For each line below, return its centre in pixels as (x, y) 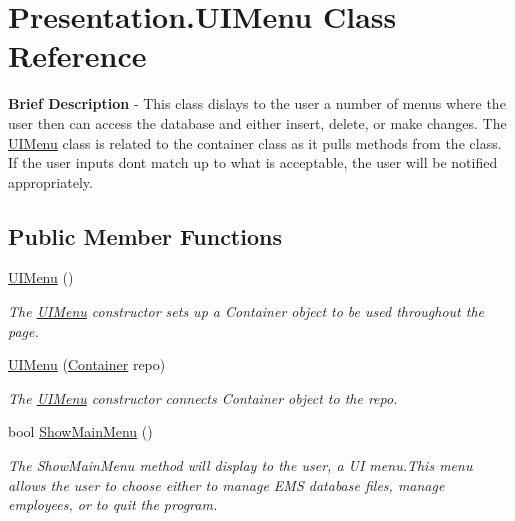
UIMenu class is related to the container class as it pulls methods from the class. (255, 142)
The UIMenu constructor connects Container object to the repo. (203, 397)
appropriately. (50, 181)
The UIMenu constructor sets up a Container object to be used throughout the (246, 311)
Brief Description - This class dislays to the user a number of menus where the (257, 103)
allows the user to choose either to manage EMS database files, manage (226, 484)
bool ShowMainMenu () (80, 431)
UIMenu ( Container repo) (87, 364)
